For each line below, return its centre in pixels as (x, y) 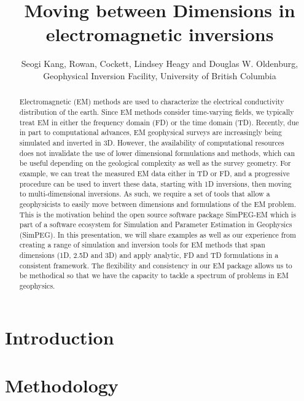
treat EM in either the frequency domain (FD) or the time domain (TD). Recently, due (159, 122)
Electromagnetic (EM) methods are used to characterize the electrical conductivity (152, 102)
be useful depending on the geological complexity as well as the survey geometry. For (155, 163)
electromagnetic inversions (160, 34)
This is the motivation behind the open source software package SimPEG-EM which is (158, 214)
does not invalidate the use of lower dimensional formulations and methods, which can (157, 153)
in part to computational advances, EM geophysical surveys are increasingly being (150, 132)
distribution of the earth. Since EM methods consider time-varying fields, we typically (157, 111)
